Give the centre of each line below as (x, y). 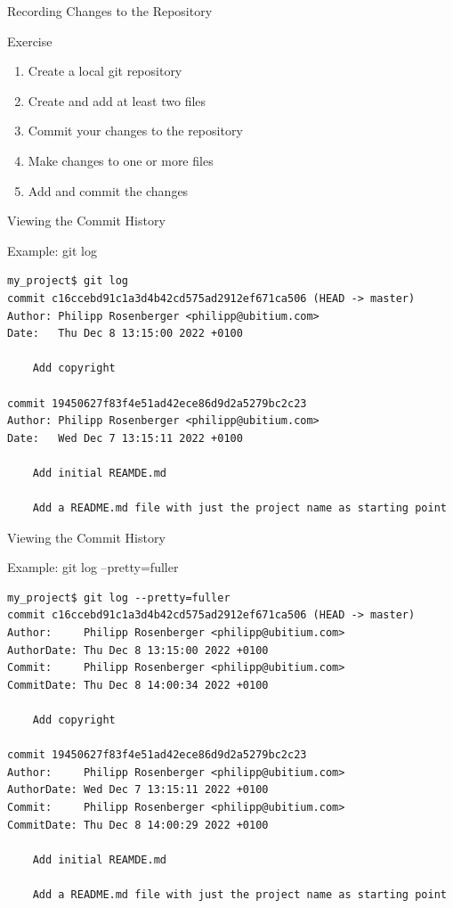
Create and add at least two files (117, 100)
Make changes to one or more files (121, 160)
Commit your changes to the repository (135, 131)
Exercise (30, 41)
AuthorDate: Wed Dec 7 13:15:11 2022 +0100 (138, 790)
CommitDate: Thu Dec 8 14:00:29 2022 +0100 (138, 825)
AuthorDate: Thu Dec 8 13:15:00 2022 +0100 (138, 650)
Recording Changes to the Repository (110, 11)
